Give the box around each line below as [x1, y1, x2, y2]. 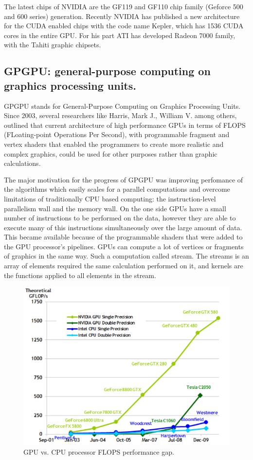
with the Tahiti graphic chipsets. [4, 40, 101, 50]
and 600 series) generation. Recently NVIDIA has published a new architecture [4, 11, 240, 21]
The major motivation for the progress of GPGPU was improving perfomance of [4, 174, 243, 184]
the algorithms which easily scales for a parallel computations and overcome [4, 184, 230, 194]
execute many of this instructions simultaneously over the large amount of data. [4, 222, 242, 232]
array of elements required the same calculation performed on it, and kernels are [4, 260, 243, 271]
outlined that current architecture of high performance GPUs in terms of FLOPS [4, 120, 246, 130]
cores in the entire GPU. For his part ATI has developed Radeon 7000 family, [4, 30, 235, 40]
